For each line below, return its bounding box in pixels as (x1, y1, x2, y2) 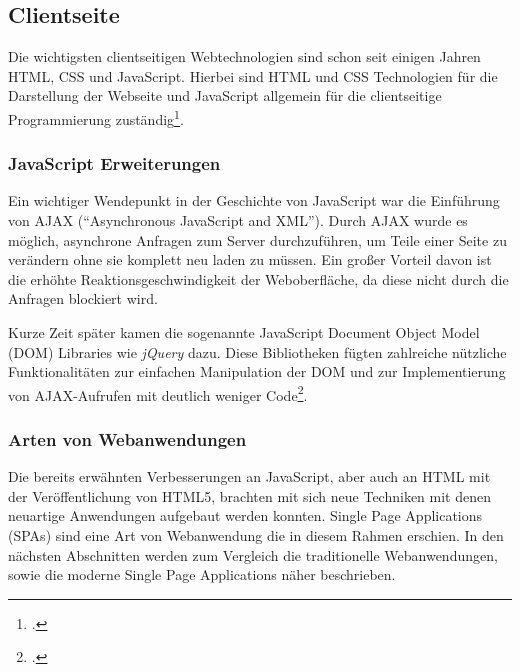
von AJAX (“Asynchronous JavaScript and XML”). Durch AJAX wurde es (8, 210, 468, 231)
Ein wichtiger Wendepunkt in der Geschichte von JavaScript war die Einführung (8, 190, 500, 211)
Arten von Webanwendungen (8, 426, 247, 451)
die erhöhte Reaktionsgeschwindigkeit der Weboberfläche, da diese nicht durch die (8, 268, 509, 289)
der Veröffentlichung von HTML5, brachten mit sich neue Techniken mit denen (8, 485, 491, 506)
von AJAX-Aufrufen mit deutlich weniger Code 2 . (8, 381, 308, 405)
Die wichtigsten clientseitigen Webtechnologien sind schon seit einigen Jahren (8, 46, 481, 67)
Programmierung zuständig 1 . (8, 105, 184, 129)
